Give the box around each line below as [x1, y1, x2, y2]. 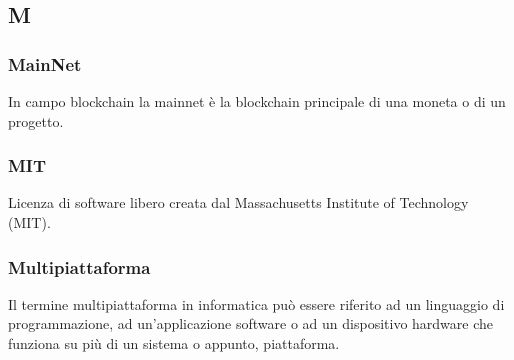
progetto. [8, 110, 64, 131]
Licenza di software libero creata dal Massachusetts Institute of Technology [8, 192, 469, 213]
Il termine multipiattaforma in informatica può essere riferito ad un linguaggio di [8, 293, 505, 314]
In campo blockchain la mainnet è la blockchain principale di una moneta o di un [8, 91, 506, 111]
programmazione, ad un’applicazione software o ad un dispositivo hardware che [8, 313, 493, 334]
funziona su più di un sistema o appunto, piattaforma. [8, 333, 340, 353]
